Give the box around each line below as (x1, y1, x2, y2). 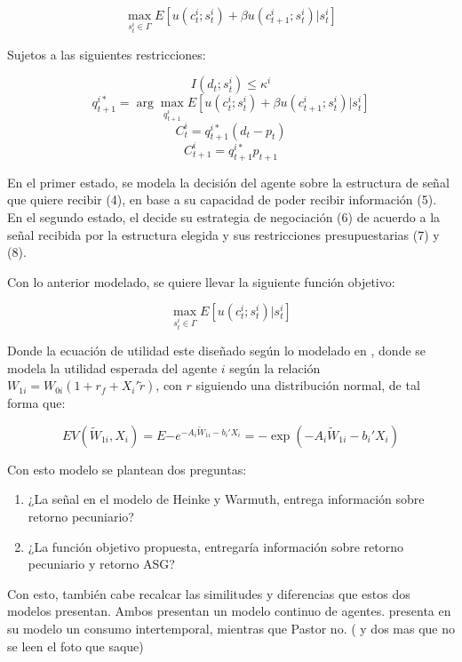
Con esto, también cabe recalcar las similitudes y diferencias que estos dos (7, 584, 410, 602)
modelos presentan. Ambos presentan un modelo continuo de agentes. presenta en (7, 602, 451, 620)
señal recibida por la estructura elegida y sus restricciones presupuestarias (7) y (7, 225, 440, 243)
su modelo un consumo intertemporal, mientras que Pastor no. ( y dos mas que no (7, 619, 456, 638)
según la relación (229, 358, 321, 377)
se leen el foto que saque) (7, 636, 144, 655)
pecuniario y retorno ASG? (28, 554, 175, 573)
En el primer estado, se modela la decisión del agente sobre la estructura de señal (7, 172, 450, 191)
